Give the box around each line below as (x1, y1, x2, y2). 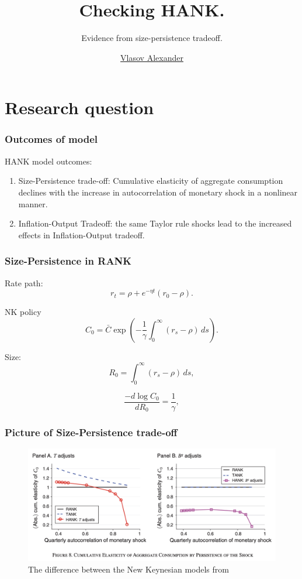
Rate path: (5, 276, 43, 289)
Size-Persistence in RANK (5, 253, 132, 268)
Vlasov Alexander (120, 51, 183, 63)
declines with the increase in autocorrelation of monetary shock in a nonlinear (18, 186, 298, 198)
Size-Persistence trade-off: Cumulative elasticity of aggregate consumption (18, 174, 283, 187)
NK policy (5, 306, 41, 318)
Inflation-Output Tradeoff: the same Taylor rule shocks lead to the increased (18, 217, 292, 229)
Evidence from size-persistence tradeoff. (81, 32, 223, 44)
